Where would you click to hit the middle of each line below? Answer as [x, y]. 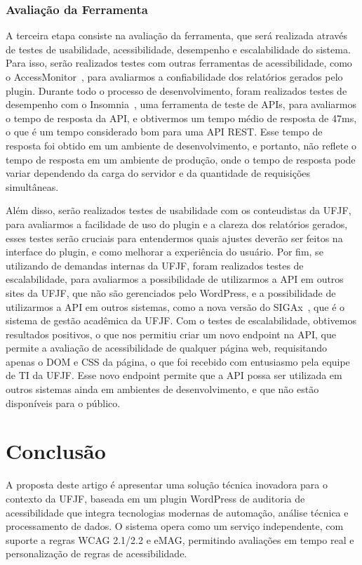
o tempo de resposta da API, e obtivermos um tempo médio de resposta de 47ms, [181, 118]
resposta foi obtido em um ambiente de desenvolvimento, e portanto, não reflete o [181, 145]
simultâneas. [32, 186]
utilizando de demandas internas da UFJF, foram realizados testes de [155, 265]
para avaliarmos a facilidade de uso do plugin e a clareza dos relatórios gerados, [177, 224]
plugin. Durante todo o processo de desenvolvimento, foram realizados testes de [176, 90]
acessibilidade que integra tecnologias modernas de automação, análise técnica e [177, 512]
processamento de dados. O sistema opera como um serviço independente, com [175, 526]
